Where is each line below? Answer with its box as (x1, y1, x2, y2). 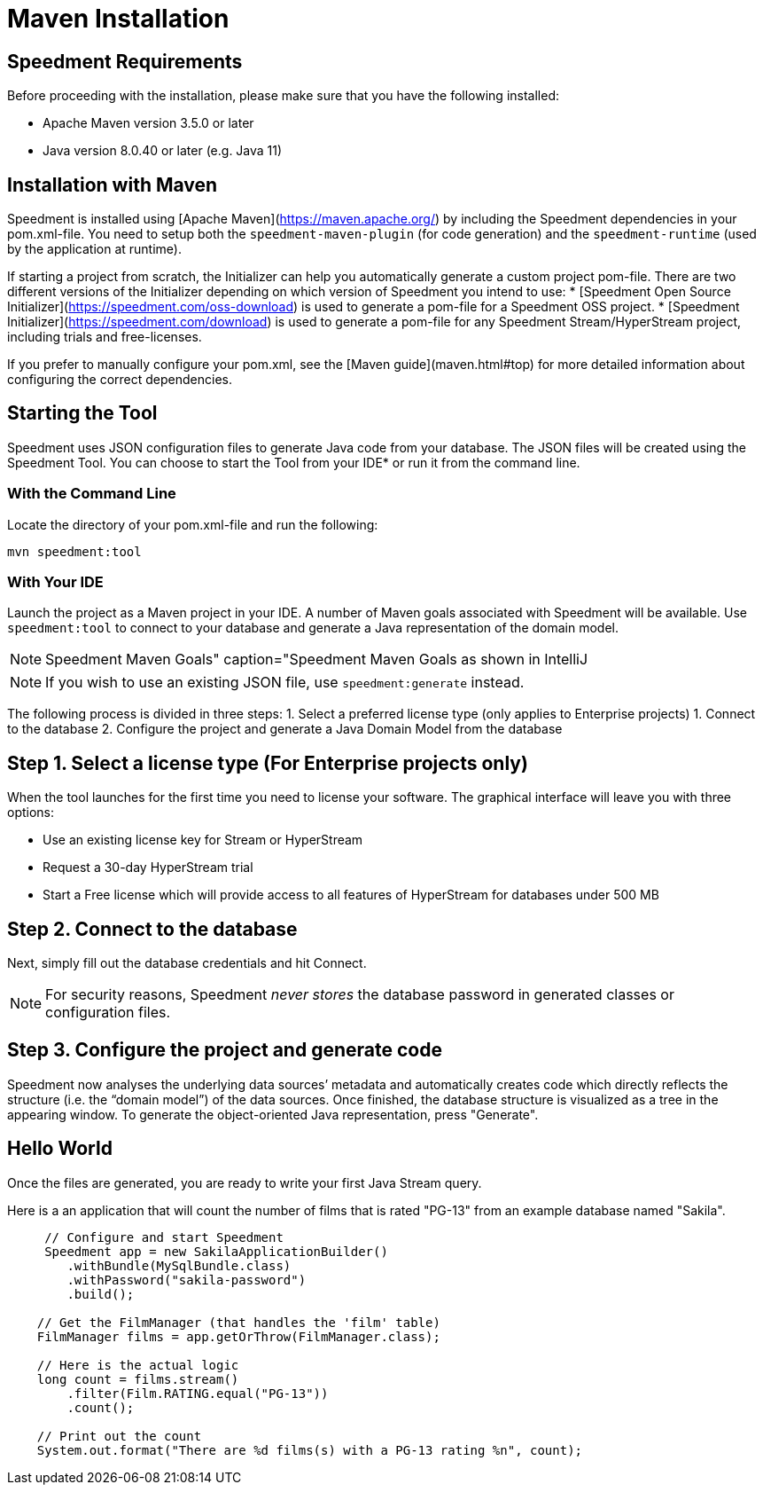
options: (7, 805, 55, 821)
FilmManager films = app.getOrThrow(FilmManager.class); (36, 1329, 440, 1344)
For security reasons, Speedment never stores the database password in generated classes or (45, 986, 674, 1004)
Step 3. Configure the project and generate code (7, 1039, 442, 1062)
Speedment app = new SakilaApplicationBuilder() (44, 1244, 388, 1259)
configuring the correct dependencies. (7, 372, 232, 388)
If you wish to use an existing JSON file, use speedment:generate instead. (45, 673, 525, 692)
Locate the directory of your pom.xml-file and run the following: (7, 516, 378, 532)
